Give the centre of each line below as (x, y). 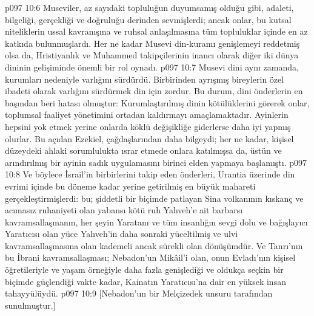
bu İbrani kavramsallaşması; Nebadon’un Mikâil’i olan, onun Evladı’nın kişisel (150, 257)
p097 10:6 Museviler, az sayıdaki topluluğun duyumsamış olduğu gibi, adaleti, (149, 7)
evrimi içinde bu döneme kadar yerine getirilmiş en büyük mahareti (130, 186)
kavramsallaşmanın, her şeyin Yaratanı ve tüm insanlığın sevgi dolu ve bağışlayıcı (156, 222)
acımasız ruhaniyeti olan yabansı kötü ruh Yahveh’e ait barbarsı (124, 210)
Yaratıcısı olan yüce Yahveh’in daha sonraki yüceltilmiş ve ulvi (122, 234)
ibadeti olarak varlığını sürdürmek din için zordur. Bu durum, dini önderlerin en (154, 91)
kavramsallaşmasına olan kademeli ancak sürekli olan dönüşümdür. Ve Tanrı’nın (154, 245)
